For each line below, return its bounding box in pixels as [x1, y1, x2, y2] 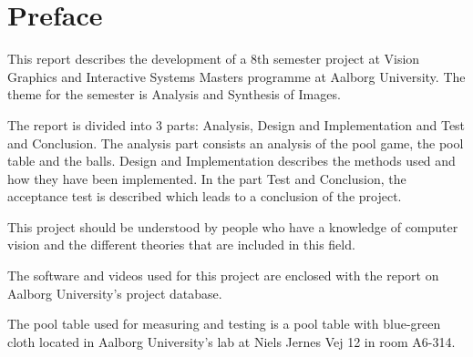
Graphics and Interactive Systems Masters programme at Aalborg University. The [7, 66, 466, 86]
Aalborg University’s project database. [7, 283, 222, 302]
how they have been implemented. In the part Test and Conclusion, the [7, 168, 406, 188]
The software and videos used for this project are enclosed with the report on [7, 266, 439, 285]
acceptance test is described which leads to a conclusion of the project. [7, 187, 402, 206]
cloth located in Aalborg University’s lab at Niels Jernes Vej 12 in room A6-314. [7, 331, 456, 351]
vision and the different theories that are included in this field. [7, 235, 355, 254]
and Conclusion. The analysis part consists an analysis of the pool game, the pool [7, 133, 464, 152]
